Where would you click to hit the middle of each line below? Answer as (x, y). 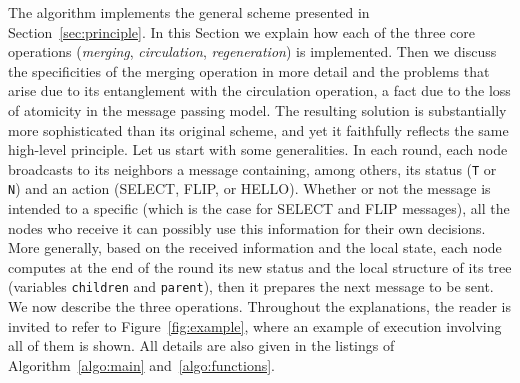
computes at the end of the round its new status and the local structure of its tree (260, 266)
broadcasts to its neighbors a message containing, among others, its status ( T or (252, 168)
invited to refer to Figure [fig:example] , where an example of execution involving (255, 325)
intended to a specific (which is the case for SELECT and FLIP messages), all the (259, 208)
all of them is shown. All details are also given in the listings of (201, 345)
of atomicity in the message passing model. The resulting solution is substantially (257, 109)
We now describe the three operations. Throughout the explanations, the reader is (260, 306)
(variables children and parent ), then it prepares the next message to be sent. (251, 286)
